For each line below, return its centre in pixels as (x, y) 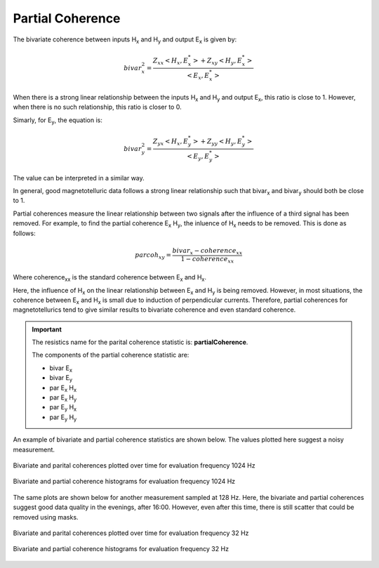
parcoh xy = (153, 256)
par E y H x (63, 408)
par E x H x (63, 388)
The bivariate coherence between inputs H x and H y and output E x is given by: (125, 40)
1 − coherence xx (207, 260)
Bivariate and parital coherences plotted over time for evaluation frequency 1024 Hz (134, 465)
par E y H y (63, 418)
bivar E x (61, 369)
